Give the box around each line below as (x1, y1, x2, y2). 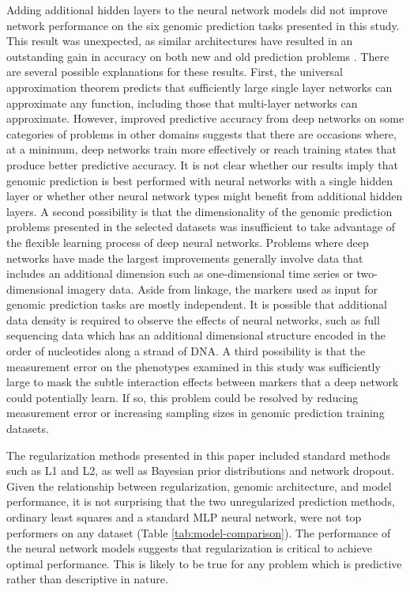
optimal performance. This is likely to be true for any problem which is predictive (6, 555, 402, 571)
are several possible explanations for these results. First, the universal (6, 63, 343, 80)
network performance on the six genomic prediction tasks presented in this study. (6, 17, 400, 33)
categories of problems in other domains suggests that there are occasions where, (6, 125, 397, 142)
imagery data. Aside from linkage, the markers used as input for (67, 280, 378, 297)
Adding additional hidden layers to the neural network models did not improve (6, 2, 388, 17)
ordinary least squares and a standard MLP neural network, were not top (6, 509, 362, 525)
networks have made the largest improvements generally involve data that (6, 249, 363, 266)
